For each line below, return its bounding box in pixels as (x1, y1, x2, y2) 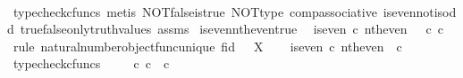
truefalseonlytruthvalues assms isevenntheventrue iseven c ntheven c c (20, 19, 443, 38)
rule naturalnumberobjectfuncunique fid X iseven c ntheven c (13, 36, 402, 55)
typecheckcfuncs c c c (13, 54, 170, 73)
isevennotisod (383, 2, 457, 20)
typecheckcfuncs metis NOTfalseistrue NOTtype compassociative (13, 2, 377, 20)
